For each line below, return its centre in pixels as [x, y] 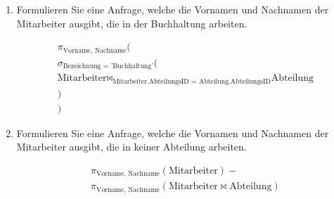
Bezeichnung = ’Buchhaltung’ [108, 66]
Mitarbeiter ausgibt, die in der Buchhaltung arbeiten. [132, 23]
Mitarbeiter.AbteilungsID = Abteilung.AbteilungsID [192, 81]
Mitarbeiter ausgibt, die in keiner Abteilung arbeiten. [131, 147]
